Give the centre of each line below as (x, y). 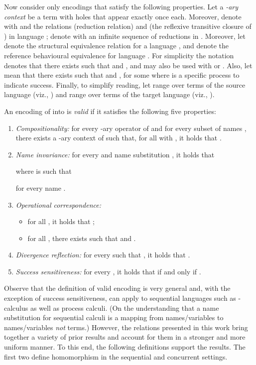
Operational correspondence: (59, 204)
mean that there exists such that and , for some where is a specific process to (122, 75)
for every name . (41, 187)
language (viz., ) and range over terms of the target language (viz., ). (109, 94)
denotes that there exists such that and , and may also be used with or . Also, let (128, 65)
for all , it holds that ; (61, 221)
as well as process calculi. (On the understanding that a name (125, 307)
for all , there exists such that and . (82, 238)
